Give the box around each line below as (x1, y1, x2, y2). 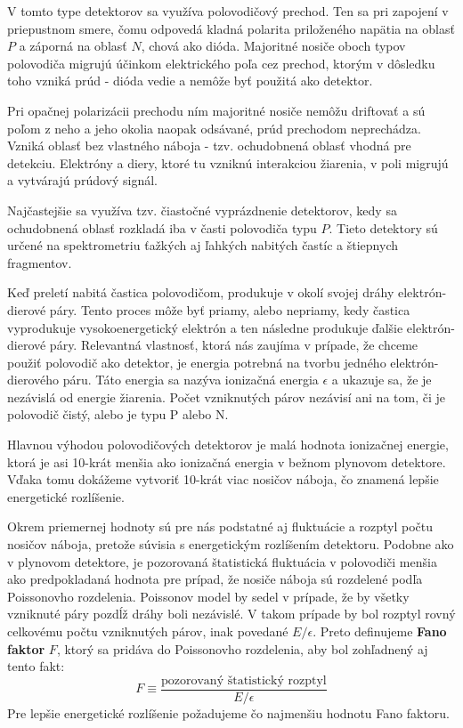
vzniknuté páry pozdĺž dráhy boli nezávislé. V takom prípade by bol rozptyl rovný (7, 604, 456, 623)
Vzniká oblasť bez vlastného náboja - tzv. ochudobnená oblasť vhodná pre (7, 136, 411, 155)
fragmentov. (7, 253, 72, 271)
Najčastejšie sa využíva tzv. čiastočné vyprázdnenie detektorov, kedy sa (7, 200, 397, 219)
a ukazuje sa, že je (331, 370, 432, 389)
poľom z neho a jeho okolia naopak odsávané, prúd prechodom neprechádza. (7, 118, 421, 137)
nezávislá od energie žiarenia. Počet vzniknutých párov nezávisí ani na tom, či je (7, 387, 445, 406)
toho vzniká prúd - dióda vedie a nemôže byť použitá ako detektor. (7, 71, 373, 90)
